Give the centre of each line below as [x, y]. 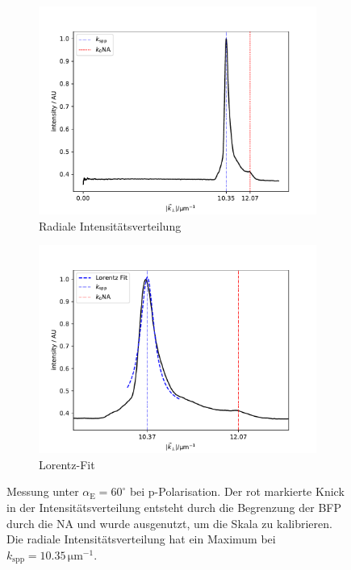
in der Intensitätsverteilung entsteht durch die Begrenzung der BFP [174, 507]
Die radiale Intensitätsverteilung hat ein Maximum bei [141, 539]
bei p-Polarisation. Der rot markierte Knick [237, 491]
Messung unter [43, 491]
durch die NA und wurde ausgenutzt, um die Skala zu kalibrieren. [169, 523]
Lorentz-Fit [67, 464]
